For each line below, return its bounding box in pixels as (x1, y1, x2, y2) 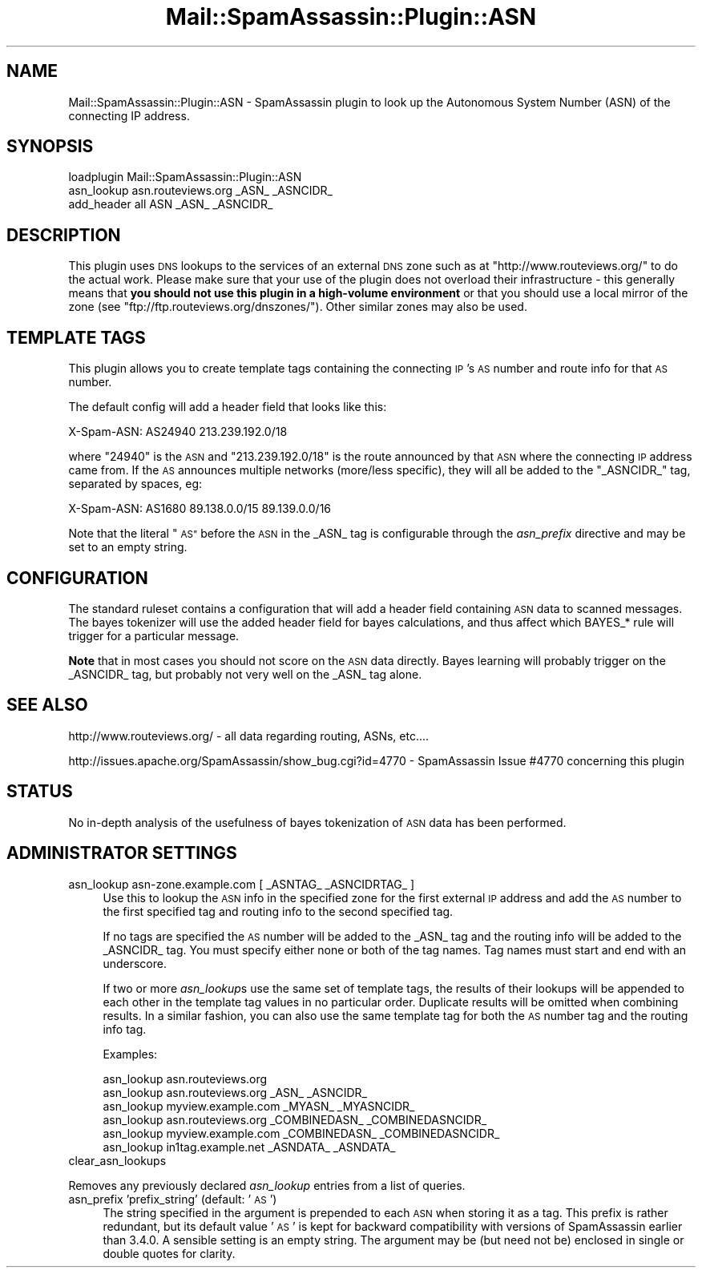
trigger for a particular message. (68, 628, 240, 643)
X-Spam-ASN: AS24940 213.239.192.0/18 (68, 425, 288, 439)
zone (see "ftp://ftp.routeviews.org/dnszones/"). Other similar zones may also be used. (68, 300, 527, 314)
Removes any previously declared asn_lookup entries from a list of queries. (68, 1178, 466, 1192)
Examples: (103, 1046, 158, 1061)
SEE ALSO (6, 695, 88, 716)
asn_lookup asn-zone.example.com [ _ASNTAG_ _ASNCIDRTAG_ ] (68, 877, 415, 891)
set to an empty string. (68, 540, 188, 554)
